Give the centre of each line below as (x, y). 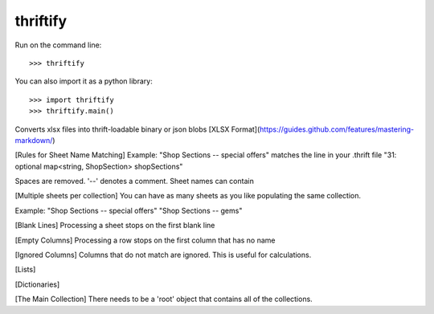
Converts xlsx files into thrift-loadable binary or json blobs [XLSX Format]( (137, 129)
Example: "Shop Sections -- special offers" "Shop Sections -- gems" (129, 210)
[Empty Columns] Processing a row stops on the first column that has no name (145, 240)
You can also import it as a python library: (84, 81)
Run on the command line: (58, 45)
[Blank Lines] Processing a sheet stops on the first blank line (115, 226)
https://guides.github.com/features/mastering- (337, 129)
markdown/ (34, 140)
